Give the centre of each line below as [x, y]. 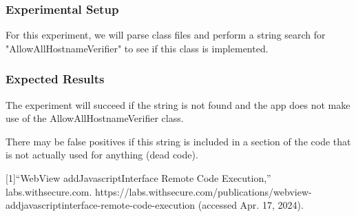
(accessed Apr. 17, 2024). [251, 205]
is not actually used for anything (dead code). [102, 155]
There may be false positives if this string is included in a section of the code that [178, 141]
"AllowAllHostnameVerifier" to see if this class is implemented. [137, 48]
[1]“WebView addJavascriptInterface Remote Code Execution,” [138, 178]
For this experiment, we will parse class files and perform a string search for [166, 35]
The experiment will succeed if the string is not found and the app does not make [178, 104]
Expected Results [55, 79]
